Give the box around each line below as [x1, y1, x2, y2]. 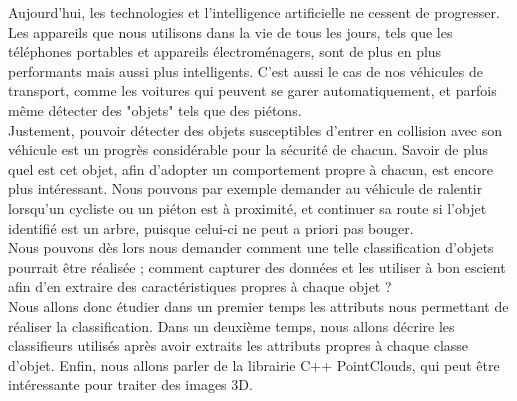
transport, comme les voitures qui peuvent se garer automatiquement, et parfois [8, 80, 497, 101]
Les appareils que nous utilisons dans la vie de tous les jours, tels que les [8, 21, 453, 42]
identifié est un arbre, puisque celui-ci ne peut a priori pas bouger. [8, 217, 414, 238]
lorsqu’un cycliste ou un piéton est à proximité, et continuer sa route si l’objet [8, 197, 487, 218]
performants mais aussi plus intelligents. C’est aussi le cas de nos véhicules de [8, 60, 483, 81]
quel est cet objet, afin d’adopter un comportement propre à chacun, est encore [8, 158, 493, 179]
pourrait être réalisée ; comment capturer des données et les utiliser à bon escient [8, 256, 506, 277]
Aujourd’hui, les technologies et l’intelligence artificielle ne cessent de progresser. [8, 2, 500, 22]
